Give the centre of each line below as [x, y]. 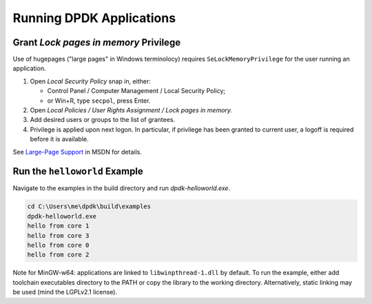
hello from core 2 [58, 255]
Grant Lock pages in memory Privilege [97, 42]
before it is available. [59, 139]
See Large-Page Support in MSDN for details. [77, 152]
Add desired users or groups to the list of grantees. [103, 120]
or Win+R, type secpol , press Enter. [99, 101]
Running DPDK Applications [94, 18]
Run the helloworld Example [78, 171]
